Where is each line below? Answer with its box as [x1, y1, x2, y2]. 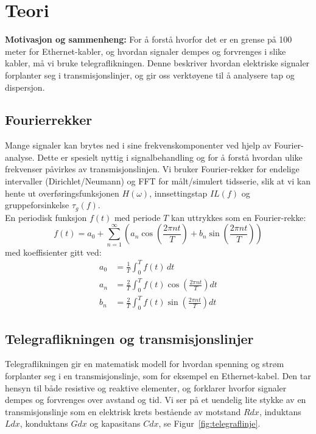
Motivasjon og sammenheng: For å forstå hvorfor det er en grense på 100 [5, 33, 292, 46]
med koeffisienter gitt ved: [5, 245, 102, 258]
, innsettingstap [149, 186, 208, 199]
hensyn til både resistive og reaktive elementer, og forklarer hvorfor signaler [5, 381, 287, 394]
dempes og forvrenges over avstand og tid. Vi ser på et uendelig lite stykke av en [5, 393, 306, 406]
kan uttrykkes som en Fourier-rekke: [170, 211, 306, 223]
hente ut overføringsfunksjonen [5, 186, 119, 199]
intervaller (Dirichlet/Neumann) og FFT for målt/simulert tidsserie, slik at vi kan [5, 175, 311, 187]
